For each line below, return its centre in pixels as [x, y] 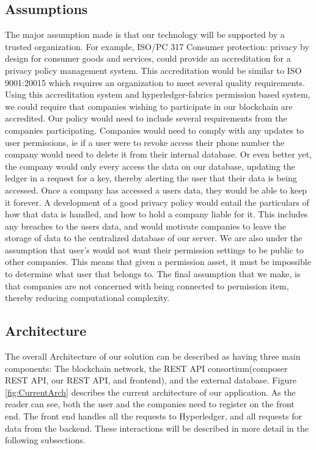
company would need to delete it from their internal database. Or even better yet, [158, 154]
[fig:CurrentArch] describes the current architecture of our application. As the [150, 392]
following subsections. [45, 440]
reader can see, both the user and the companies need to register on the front [150, 404]
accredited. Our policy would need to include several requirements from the [146, 118]
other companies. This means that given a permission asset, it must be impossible [158, 262]
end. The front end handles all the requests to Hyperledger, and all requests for [153, 416]
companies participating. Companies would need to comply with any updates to [155, 130]
